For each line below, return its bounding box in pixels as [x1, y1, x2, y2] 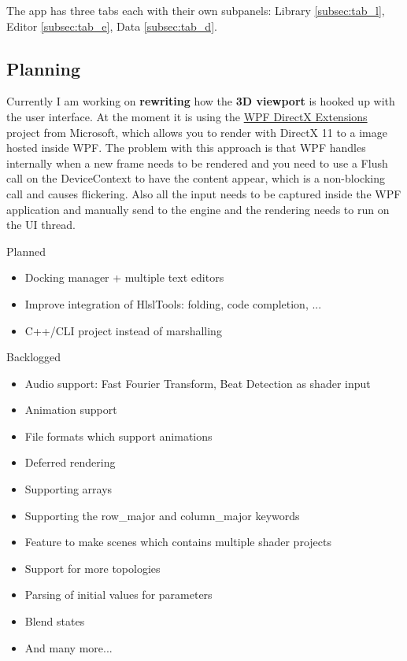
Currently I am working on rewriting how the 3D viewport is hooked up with [6, 93, 395, 109]
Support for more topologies [24, 559, 161, 576]
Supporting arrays [24, 481, 113, 497]
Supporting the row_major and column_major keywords [24, 507, 300, 523]
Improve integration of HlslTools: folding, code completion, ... [24, 295, 322, 312]
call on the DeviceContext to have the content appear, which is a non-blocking [6, 170, 385, 186]
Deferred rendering [24, 454, 116, 471]
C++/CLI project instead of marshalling [24, 322, 222, 338]
